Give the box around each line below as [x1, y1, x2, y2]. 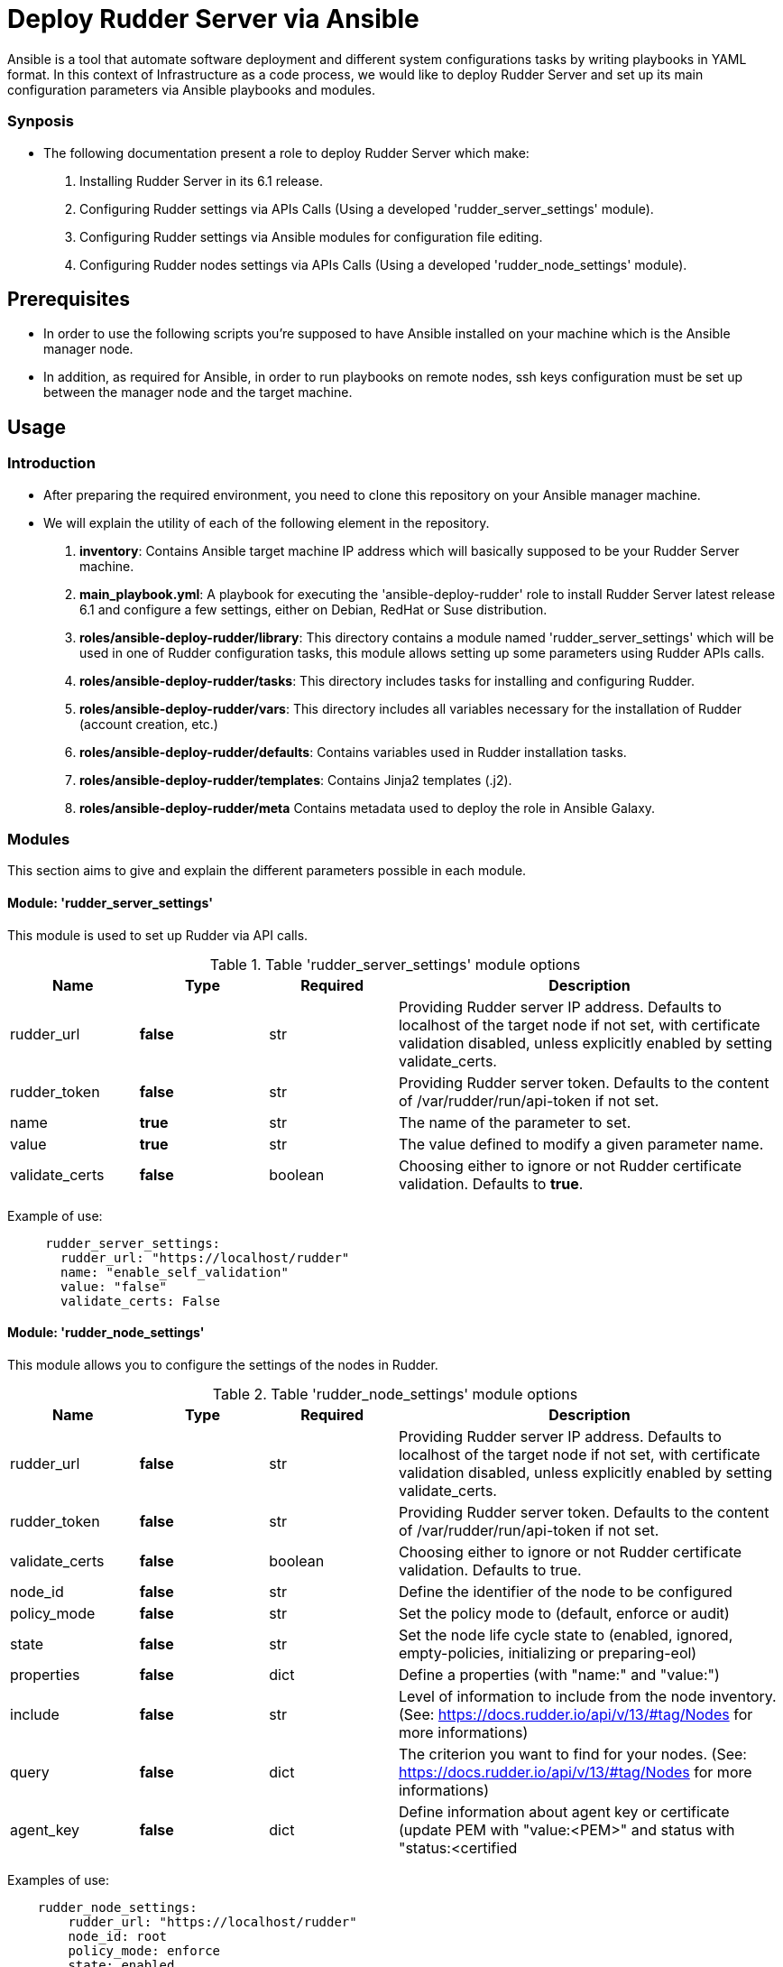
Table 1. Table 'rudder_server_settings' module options [209, 955, 581, 974]
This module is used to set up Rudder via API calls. [7, 927, 309, 943]
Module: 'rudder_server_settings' [7, 894, 213, 910]
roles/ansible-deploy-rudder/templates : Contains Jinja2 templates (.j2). [79, 771, 512, 788]
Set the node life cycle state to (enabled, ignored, [398, 1625, 733, 1644]
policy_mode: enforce [68, 1943, 221, 1958]
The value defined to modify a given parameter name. [398, 1134, 764, 1153]
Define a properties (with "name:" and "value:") [398, 1665, 720, 1684]
